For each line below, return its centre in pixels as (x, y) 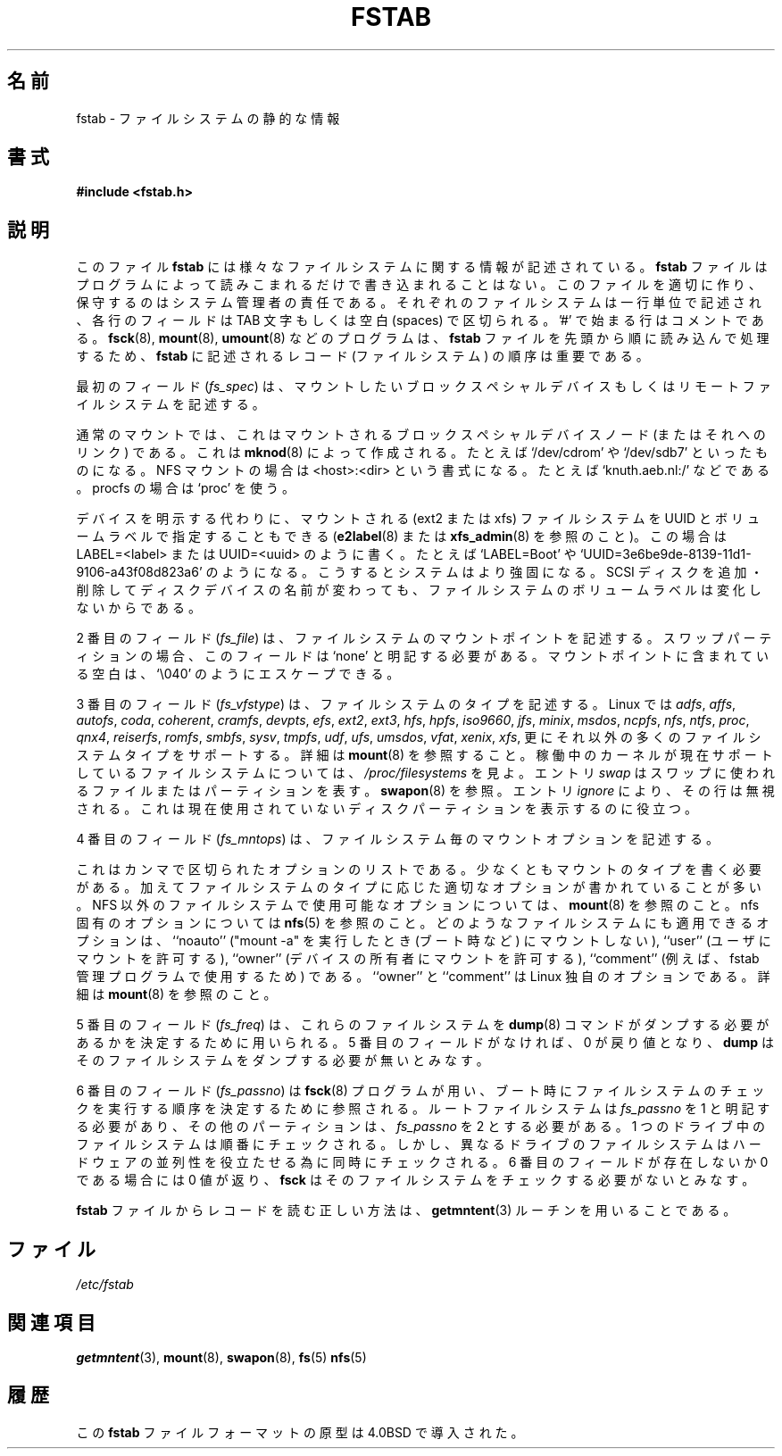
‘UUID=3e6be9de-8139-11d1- (666, 554)
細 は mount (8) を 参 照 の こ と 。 (176, 994)
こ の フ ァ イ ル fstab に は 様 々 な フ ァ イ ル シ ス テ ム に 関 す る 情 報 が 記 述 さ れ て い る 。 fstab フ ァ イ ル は (422, 267)
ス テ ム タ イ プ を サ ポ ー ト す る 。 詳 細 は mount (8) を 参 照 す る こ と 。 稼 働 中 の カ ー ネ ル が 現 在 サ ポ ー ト (424, 755)
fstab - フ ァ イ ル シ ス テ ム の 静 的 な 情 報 (208, 118)
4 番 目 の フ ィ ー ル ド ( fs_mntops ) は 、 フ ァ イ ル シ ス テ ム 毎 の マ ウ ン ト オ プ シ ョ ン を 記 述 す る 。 (397, 839)
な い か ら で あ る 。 (138, 608)
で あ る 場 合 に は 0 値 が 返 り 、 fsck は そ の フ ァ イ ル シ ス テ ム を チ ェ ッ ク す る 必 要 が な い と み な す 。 (416, 1180)
